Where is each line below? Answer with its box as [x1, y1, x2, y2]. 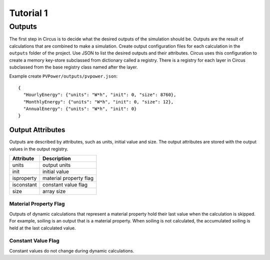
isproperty [12, 174, 37, 181]
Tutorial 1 [9, 7, 48, 18]
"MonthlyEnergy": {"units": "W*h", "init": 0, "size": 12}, [23, 99, 174, 104]
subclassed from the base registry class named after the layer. [9, 64, 138, 70]
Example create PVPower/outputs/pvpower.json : [9, 73, 118, 79]
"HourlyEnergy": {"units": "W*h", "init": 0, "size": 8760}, [23, 92, 176, 97]
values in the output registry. [9, 145, 68, 152]
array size [42, 187, 66, 194]
